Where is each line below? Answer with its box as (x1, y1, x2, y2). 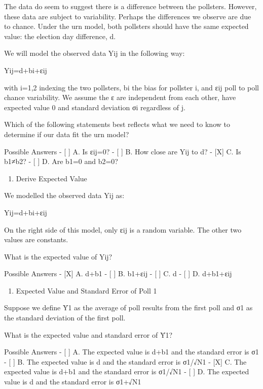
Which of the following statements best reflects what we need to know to (4, 119, 230, 129)
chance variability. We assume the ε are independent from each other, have (4, 92, 236, 103)
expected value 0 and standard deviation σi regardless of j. (4, 102, 185, 112)
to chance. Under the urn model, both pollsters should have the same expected (4, 21, 249, 31)
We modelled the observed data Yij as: (4, 190, 125, 201)
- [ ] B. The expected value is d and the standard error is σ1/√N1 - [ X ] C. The (4, 356, 247, 367)
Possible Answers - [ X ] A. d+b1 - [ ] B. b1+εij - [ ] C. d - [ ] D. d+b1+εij (4, 268, 232, 279)
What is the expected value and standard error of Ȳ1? (4, 329, 173, 340)
